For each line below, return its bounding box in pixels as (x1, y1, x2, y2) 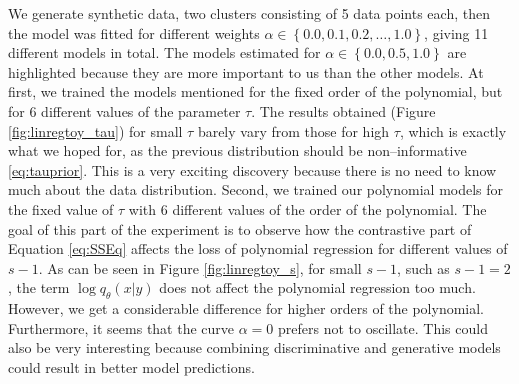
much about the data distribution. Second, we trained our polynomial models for (8, 179, 504, 200)
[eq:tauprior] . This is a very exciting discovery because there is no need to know (8, 159, 497, 180)
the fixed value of (8, 198, 114, 219)
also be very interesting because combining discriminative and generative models (8, 337, 501, 358)
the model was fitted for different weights (8, 22, 260, 43)
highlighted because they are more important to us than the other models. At (8, 61, 484, 82)
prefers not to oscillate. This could (278, 317, 488, 338)
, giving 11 (424, 22, 489, 43)
